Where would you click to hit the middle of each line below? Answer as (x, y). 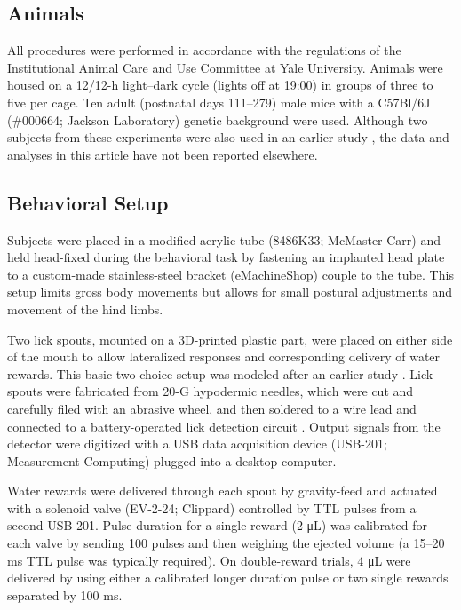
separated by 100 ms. (65, 594)
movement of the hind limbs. (85, 309)
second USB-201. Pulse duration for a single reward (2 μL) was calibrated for (217, 525)
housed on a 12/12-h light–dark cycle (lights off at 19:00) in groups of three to (220, 85)
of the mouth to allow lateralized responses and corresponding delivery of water (224, 356)
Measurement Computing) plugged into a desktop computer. (172, 460)
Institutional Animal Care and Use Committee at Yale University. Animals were (225, 67)
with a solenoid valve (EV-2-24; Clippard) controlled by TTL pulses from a (212, 507)
